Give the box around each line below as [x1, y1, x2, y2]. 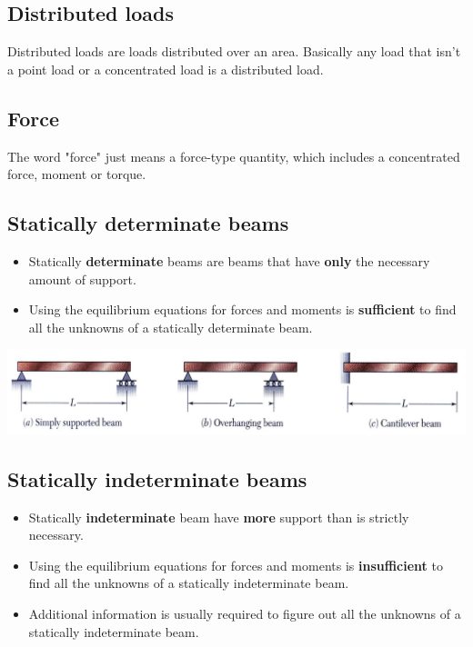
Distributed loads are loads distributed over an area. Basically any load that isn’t [7, 42, 461, 61]
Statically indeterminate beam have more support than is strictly [28, 507, 409, 526]
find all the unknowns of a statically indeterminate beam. [28, 573, 349, 592]
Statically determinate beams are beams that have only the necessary [28, 251, 430, 270]
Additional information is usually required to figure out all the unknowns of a [28, 604, 461, 623]
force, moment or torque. [7, 164, 146, 184]
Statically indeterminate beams [7, 464, 307, 493]
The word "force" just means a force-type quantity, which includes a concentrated [7, 146, 460, 165]
